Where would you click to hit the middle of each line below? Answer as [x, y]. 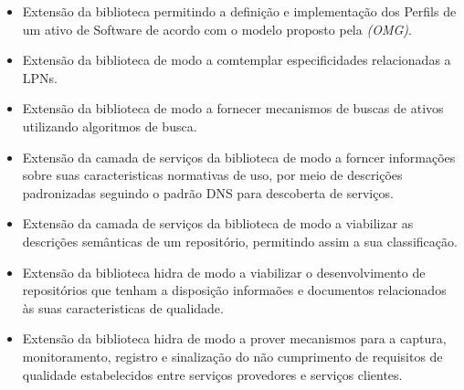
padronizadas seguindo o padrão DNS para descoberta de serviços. [208, 192]
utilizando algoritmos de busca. [110, 126]
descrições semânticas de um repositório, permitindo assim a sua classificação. [240, 241]
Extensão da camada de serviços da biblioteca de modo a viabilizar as [218, 223]
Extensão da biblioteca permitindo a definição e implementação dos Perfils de [239, 11]
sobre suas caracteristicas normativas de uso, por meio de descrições [212, 175]
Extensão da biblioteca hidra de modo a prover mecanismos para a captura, [234, 338]
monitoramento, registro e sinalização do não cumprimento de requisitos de [232, 356]
